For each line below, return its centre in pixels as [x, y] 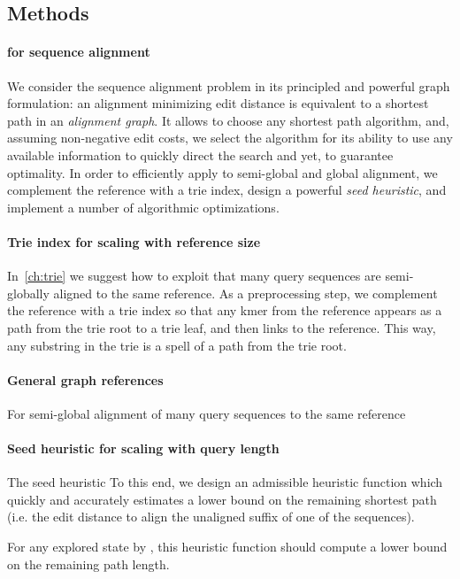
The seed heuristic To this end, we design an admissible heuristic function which [225, 482]
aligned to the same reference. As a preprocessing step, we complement [245, 293]
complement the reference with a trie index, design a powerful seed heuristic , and [227, 190]
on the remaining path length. [88, 564]
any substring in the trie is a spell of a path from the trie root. [177, 345]
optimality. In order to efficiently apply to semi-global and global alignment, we [222, 172]
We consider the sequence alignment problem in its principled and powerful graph [229, 85]
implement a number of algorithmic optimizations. [143, 207]
